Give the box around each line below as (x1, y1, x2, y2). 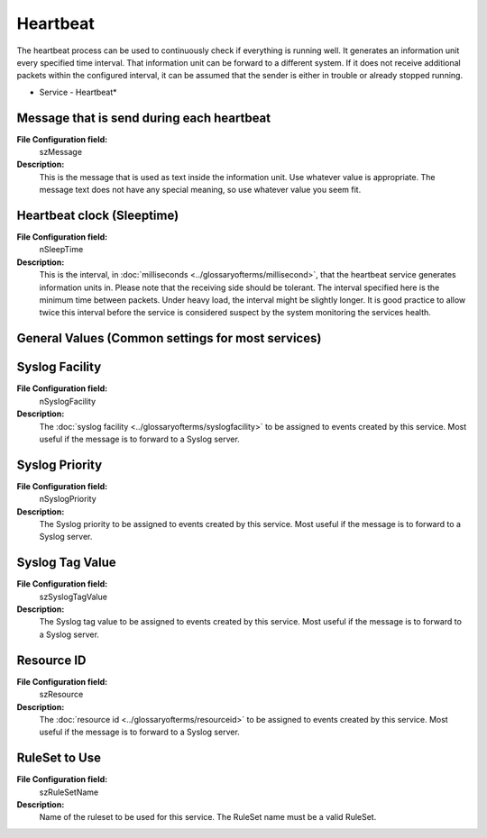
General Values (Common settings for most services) (16, 331, 322, 346)
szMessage (39, 147, 83, 158)
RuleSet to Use (16, 751, 101, 766)
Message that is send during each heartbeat (16, 110, 271, 125)
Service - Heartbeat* (39, 87, 117, 97)
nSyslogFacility (39, 396, 96, 406)
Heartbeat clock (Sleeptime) (16, 208, 179, 223)
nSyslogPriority (39, 494, 96, 505)
